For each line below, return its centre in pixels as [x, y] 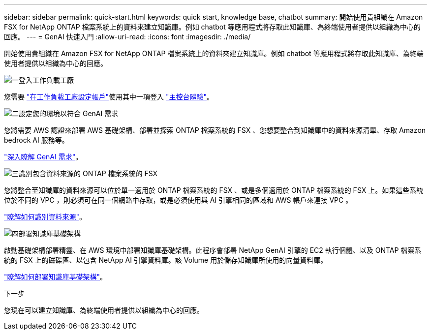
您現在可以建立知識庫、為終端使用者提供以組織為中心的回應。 [104, 310]
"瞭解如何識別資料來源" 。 [45, 217]
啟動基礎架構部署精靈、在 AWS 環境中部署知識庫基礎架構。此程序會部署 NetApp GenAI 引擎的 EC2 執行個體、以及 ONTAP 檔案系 [213, 250]
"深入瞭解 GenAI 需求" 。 [43, 157]
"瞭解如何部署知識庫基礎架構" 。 [56, 277]
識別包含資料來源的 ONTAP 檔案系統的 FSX [88, 173]
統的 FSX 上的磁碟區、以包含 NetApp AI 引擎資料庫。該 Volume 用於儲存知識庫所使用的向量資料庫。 [166, 260]
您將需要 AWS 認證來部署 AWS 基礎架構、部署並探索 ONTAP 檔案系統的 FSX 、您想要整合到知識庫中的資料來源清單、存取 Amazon [215, 130]
